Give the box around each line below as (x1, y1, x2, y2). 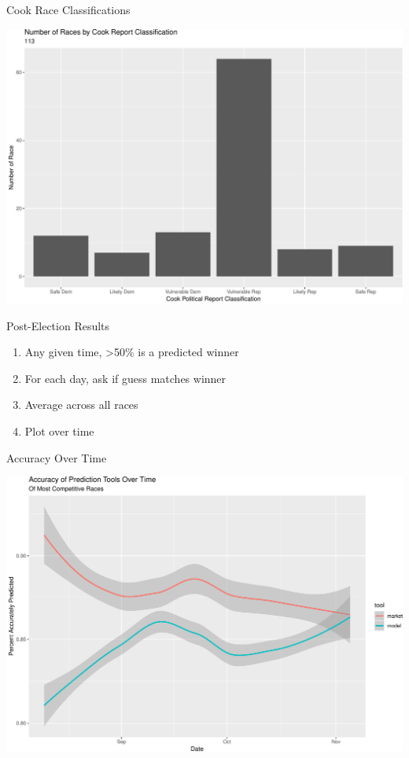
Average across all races (24, 396, 138, 413)
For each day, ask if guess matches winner (24, 370, 227, 386)
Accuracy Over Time (6, 449, 107, 465)
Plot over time (24, 423, 94, 440)
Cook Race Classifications (6, 2, 131, 17)
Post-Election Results (6, 317, 110, 333)
